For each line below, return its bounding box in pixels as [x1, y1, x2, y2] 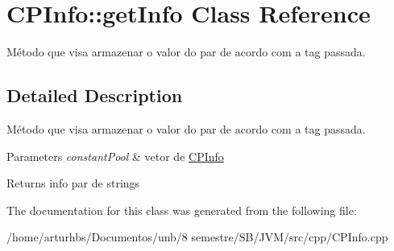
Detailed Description [6, 83, 183, 108]
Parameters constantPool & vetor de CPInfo [6, 147, 224, 164]
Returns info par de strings [6, 175, 140, 191]
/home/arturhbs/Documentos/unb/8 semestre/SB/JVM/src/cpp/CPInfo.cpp [6, 228, 388, 245]
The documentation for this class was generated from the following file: [6, 201, 357, 218]
